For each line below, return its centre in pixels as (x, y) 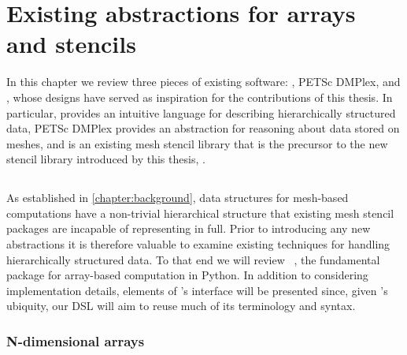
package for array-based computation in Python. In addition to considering (187, 275)
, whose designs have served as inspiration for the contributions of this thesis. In (200, 97)
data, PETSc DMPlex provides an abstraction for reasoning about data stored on (203, 128)
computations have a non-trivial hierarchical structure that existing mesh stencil (200, 213)
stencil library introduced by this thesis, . (106, 159)
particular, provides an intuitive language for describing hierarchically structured (201, 112)
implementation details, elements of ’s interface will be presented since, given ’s (197, 290)
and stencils (71, 44)
